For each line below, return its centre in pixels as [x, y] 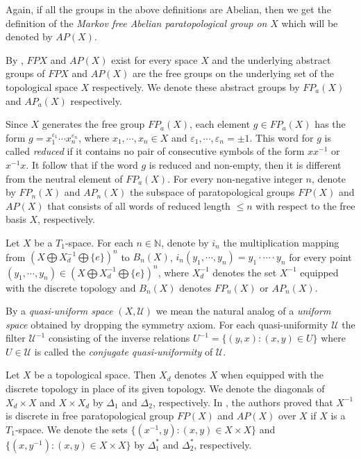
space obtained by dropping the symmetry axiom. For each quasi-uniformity [167, 324]
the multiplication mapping [281, 242]
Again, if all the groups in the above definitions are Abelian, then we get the [168, 9]
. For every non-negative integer [235, 178]
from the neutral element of [64, 178]
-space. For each [99, 242]
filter [16, 338]
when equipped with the [272, 375]
